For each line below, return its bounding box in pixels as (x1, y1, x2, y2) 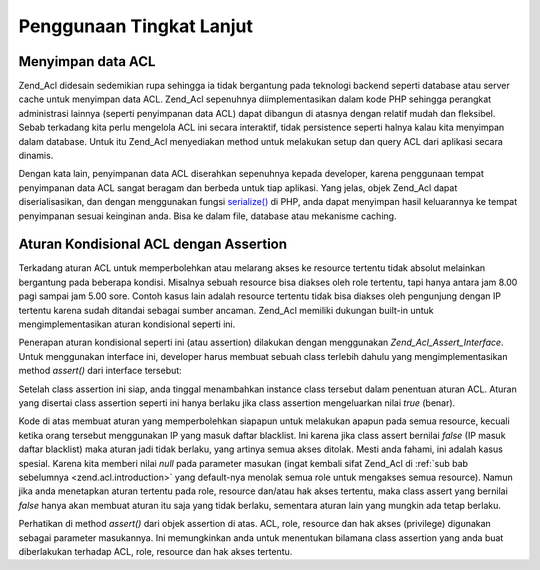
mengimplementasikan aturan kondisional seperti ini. (18, 318, 236, 330)
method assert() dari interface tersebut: (18, 365, 182, 377)
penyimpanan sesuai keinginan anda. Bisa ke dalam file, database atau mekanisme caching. (18, 210, 397, 222)
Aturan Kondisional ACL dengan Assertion (18, 236, 288, 253)
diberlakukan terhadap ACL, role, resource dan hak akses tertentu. (18, 545, 293, 557)
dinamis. (18, 150, 54, 162)
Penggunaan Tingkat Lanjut (18, 15, 254, 37)
